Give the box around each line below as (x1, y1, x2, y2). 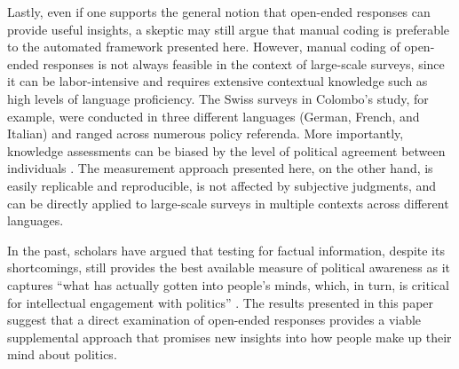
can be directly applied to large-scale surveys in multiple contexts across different (7, 193, 449, 212)
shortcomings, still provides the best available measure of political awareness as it (7, 258, 450, 277)
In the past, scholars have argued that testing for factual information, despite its (7, 240, 445, 259)
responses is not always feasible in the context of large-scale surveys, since (43, 54, 445, 73)
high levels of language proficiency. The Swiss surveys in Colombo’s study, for (7, 89, 429, 107)
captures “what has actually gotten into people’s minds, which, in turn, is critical (7, 275, 449, 294)
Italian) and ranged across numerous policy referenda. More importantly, (7, 124, 404, 143)
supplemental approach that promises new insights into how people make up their (7, 327, 452, 346)
